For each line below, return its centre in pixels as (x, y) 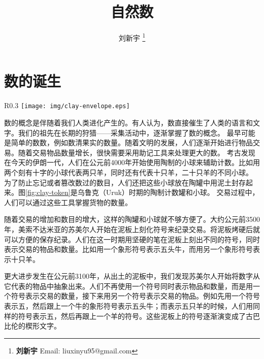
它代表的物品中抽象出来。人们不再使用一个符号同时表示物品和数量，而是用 (128, 286)
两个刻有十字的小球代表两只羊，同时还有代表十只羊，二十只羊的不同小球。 (128, 172)
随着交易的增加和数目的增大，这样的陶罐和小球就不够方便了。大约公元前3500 (132, 219)
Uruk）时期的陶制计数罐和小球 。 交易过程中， (183, 192)
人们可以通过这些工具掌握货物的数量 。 (68, 202)
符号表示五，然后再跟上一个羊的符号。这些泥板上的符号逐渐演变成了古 (135, 316)
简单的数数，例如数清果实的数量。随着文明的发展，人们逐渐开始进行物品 (132, 142)
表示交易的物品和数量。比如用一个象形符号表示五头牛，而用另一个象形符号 (128, 249)
